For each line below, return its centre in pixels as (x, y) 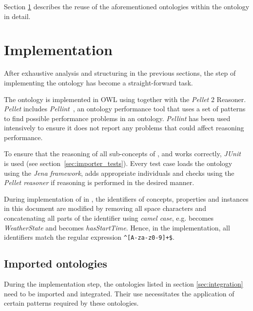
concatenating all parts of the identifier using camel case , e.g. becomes (109, 218)
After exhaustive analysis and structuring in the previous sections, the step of (120, 73)
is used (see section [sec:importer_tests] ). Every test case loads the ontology (118, 163)
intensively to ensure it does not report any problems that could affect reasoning (124, 128)
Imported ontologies (56, 263)
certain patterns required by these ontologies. (71, 303)
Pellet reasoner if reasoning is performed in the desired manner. (99, 182)
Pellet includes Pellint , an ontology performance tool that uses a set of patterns (125, 109)
